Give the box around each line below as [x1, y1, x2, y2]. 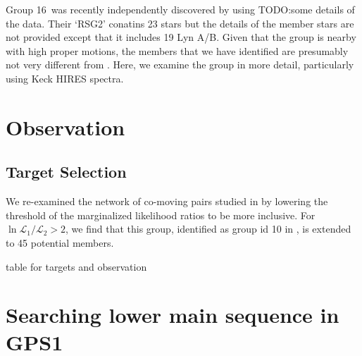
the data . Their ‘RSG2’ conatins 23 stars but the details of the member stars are [6, 16, 354, 30]
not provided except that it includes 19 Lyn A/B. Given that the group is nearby [6, 30, 356, 44]
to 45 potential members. [6, 235, 114, 250]
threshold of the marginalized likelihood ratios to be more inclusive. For [6, 207, 316, 222]
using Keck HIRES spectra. [6, 70, 124, 85]
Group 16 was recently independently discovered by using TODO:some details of [6, 2, 355, 16]
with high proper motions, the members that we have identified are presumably [6, 43, 349, 58]
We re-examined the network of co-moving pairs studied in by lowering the [6, 194, 328, 209]
